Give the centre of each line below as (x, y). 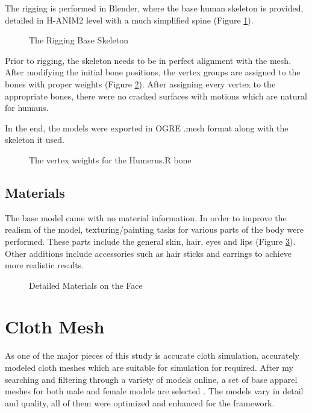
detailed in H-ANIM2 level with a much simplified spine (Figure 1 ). (129, 20)
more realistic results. (44, 265)
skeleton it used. (35, 140)
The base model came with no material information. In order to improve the (146, 217)
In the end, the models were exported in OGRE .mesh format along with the (147, 128)
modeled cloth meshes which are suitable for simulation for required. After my (149, 367)
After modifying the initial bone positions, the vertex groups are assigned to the (153, 72)
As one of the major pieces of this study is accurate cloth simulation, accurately (152, 355)
